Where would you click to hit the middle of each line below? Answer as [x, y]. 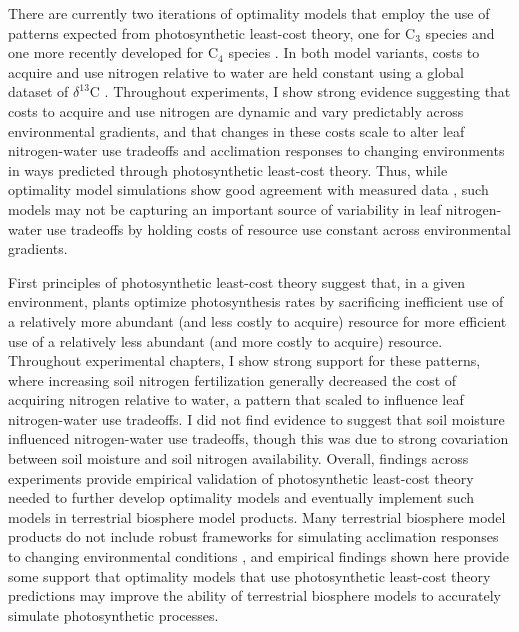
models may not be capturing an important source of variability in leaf [225, 208]
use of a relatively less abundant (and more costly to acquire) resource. [225, 340]
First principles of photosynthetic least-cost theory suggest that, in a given [237, 281]
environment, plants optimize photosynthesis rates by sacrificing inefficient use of [256, 301]
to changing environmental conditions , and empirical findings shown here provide [258, 556]
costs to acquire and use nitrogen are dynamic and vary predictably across [236, 110]
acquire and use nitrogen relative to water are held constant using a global [236, 71]
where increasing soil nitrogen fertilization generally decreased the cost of [232, 379]
